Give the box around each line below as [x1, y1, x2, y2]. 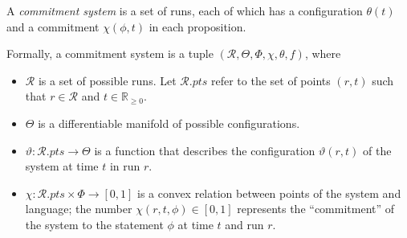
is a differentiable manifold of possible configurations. [38, 114, 300, 131]
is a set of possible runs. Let [38, 72, 177, 88]
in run [109, 158, 140, 174]
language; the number [25, 200, 132, 217]
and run [225, 215, 264, 232]
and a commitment [6, 18, 100, 35]
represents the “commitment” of [237, 200, 395, 217]
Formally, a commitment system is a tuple [6, 45, 214, 62]
